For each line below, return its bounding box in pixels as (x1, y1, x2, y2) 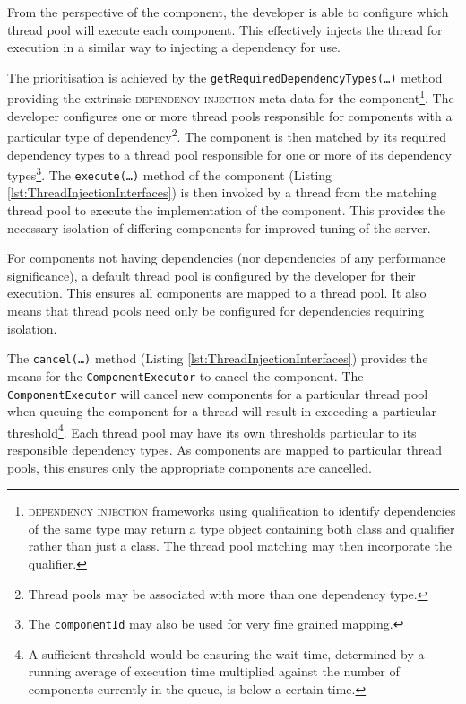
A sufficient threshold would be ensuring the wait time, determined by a (28, 644, 425, 663)
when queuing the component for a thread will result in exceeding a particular (7, 402, 437, 421)
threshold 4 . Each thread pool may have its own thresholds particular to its (7, 420, 417, 441)
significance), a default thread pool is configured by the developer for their (7, 265, 416, 284)
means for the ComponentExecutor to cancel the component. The (7, 366, 364, 385)
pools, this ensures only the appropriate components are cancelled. (7, 457, 372, 476)
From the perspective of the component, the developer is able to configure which (7, 3, 449, 21)
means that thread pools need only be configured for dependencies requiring (7, 301, 425, 319)
